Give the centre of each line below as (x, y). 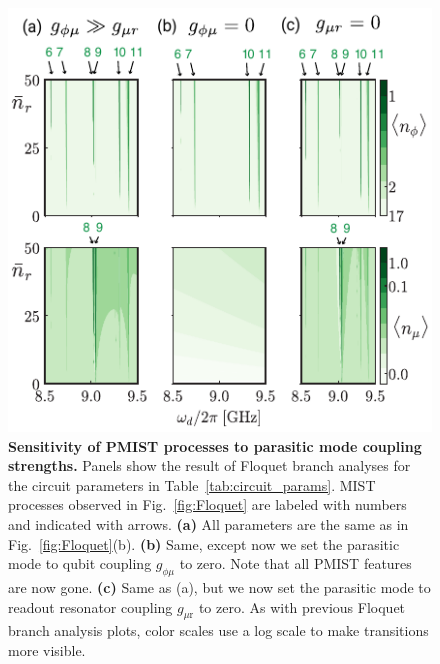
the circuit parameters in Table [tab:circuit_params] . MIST (192, 484)
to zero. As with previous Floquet (302, 606)
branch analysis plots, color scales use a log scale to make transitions (218, 630)
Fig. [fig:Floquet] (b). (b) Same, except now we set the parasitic (204, 543)
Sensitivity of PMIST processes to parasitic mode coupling (215, 445)
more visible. (47, 649)
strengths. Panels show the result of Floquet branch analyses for (209, 465)
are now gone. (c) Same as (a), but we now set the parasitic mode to (219, 586)
